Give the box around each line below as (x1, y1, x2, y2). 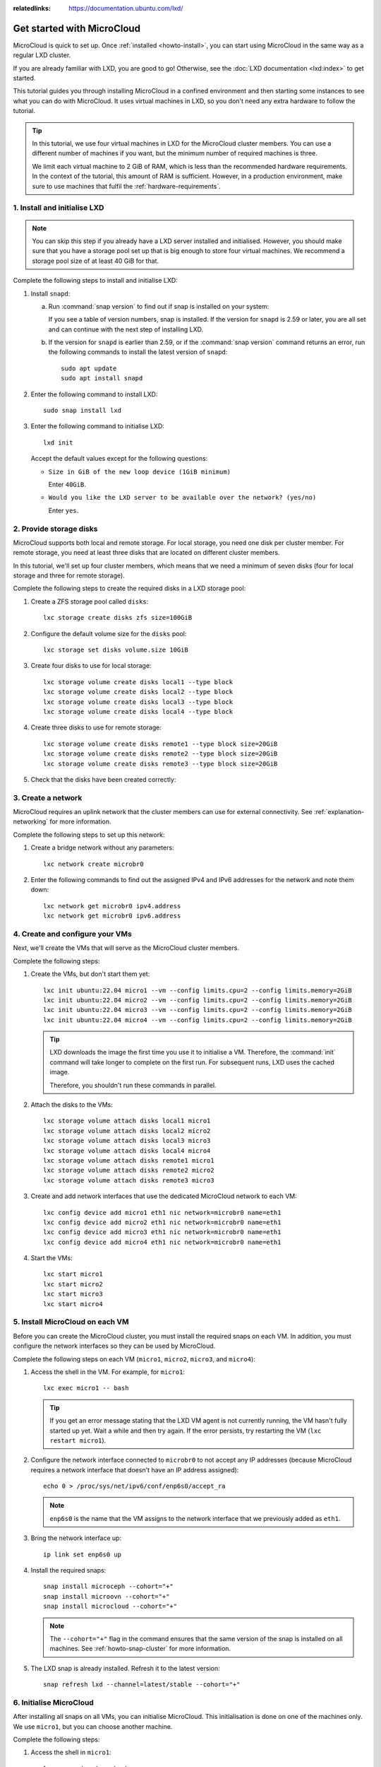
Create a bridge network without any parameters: (30, 843, 174, 852)
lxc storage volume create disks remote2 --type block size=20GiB (43, 750, 278, 758)
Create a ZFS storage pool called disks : (30, 597, 149, 606)
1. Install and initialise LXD (13, 203, 104, 213)
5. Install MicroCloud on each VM (13, 1317, 130, 1327)
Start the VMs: (30, 1254, 73, 1262)
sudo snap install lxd (43, 406, 122, 415)
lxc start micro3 (43, 1290, 103, 1298)
